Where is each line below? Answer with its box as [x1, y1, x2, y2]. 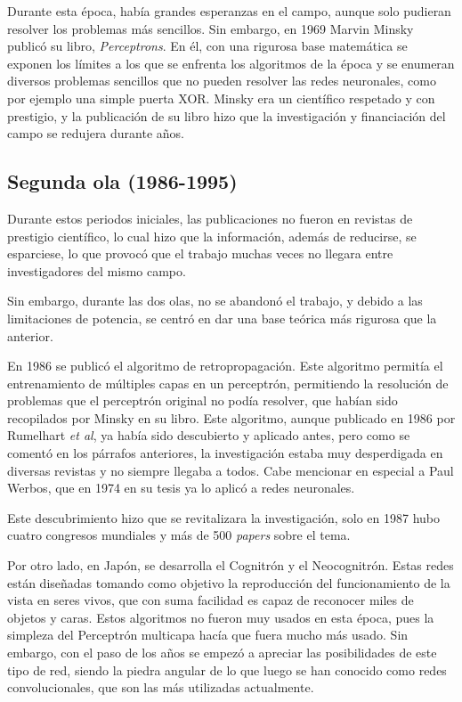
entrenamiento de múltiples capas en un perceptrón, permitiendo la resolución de [7, 373, 449, 392]
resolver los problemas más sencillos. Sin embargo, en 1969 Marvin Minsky [7, 19, 414, 37]
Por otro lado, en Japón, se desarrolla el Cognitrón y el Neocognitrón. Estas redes [7, 556, 454, 575]
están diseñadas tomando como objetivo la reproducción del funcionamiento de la [7, 573, 450, 592]
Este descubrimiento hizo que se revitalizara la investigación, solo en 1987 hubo [7, 508, 441, 526]
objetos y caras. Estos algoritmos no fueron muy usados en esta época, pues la [7, 608, 434, 626]
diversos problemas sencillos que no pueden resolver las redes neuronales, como [7, 71, 436, 90]
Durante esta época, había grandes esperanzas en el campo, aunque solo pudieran [7, 2, 451, 20]
